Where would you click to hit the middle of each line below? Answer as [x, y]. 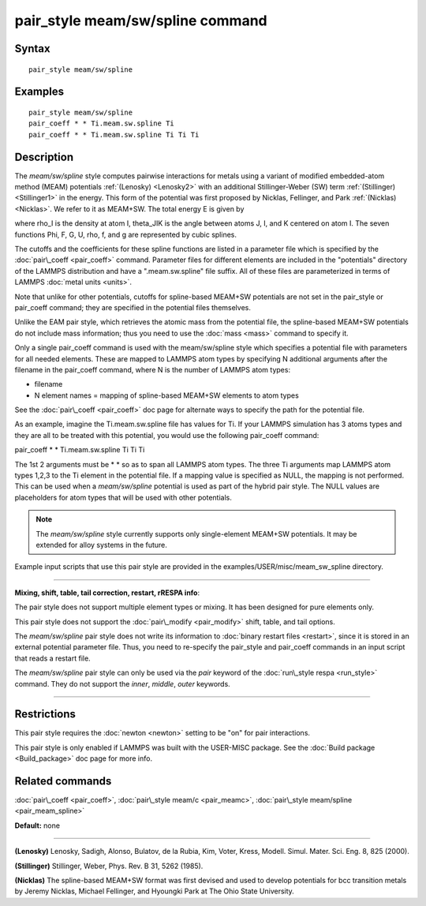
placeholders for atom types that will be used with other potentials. [123, 497]
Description [44, 157]
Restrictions [45, 714]
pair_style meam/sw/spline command [141, 21]
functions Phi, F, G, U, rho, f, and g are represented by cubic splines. [125, 234]
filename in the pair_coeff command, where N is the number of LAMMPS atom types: [153, 369]
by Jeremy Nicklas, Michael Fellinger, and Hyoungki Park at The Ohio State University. [155, 891]
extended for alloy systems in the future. [101, 545]
